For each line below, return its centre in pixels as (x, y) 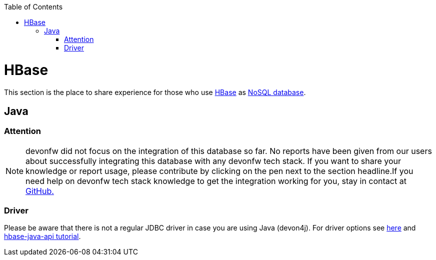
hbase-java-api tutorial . (42, 236)
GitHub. (40, 191)
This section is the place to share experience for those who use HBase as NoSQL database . (155, 92)
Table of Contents (33, 7)
